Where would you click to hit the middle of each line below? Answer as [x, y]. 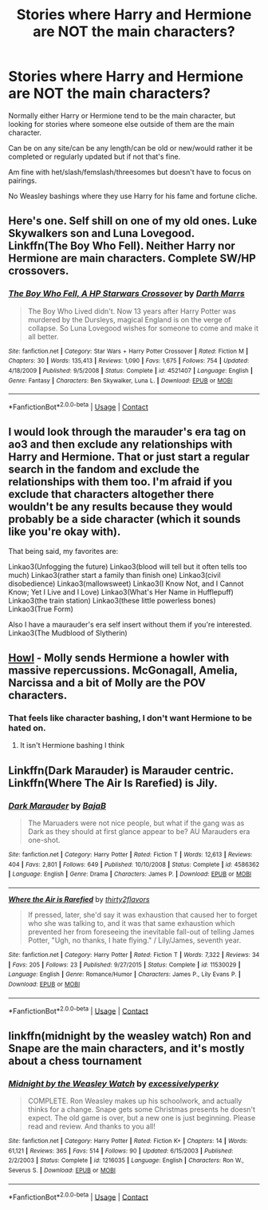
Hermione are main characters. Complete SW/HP [132, 258]
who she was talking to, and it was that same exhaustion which [131, 923]
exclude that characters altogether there [111, 494]
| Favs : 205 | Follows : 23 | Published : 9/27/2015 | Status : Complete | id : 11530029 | [124, 965]
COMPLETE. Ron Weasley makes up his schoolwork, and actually [135, 1101]
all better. [43, 336]
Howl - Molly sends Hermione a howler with [119, 658]
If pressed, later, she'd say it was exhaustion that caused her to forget [142, 915]
